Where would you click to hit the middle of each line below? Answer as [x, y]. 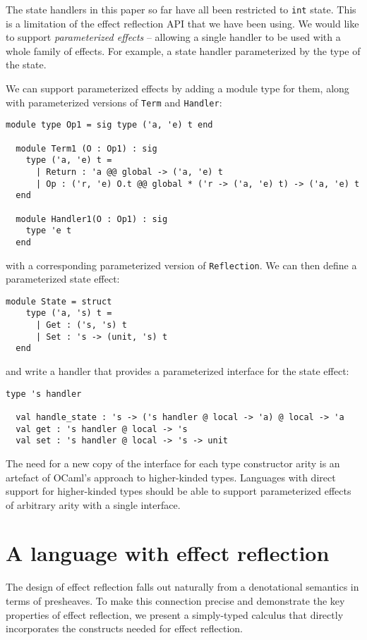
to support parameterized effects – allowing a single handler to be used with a [173, 37]
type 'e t [49, 231]
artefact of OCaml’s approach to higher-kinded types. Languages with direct [171, 477]
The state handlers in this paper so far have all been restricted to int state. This [181, 9]
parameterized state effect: [63, 279]
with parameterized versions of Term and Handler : [114, 102]
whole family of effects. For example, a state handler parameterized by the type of [183, 50]
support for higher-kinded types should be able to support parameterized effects [179, 491]
